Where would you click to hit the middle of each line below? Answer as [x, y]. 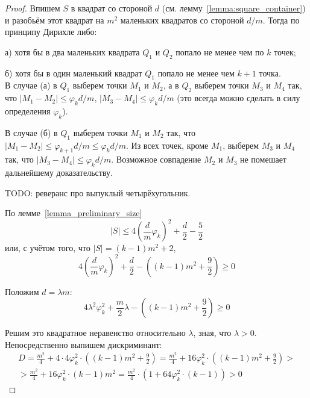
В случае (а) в [31, 85]
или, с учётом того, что [48, 248]
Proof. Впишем [33, 8]
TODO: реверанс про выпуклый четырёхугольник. [98, 192]
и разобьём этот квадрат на [55, 20]
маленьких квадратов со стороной [182, 20]
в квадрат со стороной [112, 8]
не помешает [263, 159]
